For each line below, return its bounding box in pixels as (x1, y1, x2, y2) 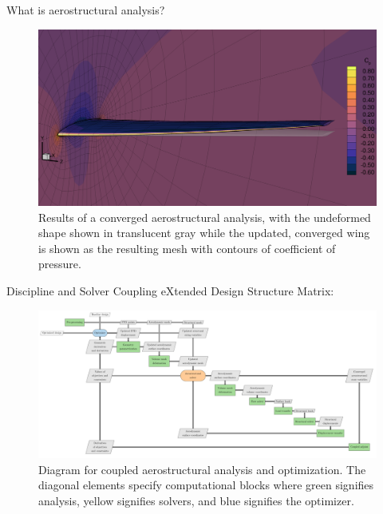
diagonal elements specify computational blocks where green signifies (38, 476, 374, 493)
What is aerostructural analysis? (6, 2, 165, 18)
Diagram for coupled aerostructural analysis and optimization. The (38, 461, 366, 477)
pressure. (38, 255, 81, 272)
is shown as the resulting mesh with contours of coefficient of (38, 239, 336, 256)
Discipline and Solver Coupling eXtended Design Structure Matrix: (6, 283, 334, 299)
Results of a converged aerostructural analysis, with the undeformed (38, 208, 371, 225)
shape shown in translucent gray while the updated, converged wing (38, 224, 370, 241)
